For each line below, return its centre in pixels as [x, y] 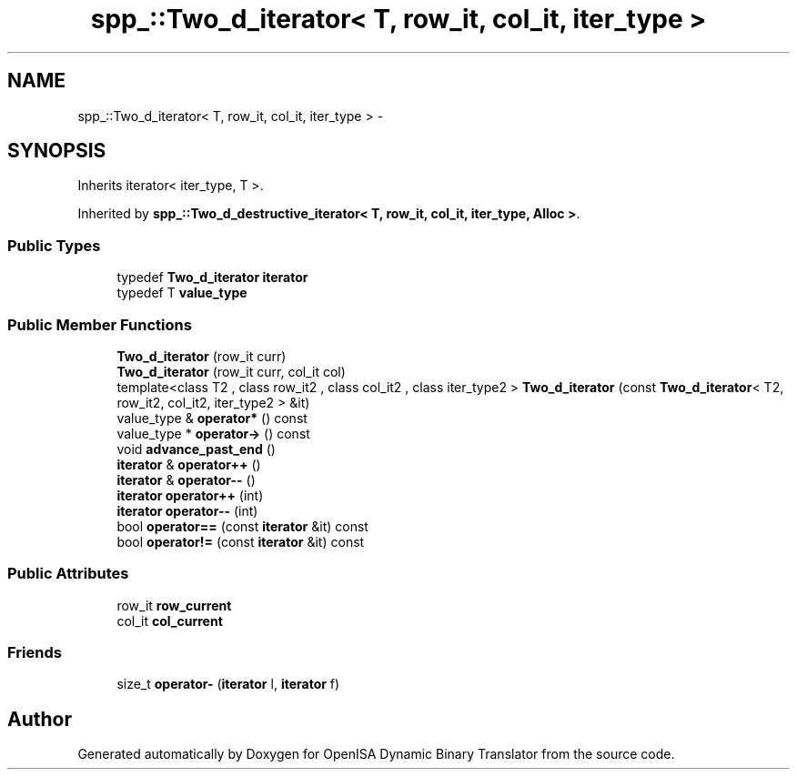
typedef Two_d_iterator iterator [212, 277]
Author [40, 719]
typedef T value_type [182, 293]
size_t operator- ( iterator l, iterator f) [228, 684]
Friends [35, 653]
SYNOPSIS [57, 151]
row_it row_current [174, 605]
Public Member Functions [100, 324]
